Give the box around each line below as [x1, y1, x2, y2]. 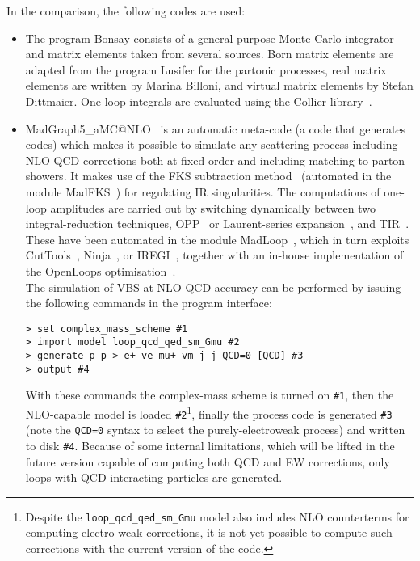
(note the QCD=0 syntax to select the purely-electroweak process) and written [25, 421, 405, 438]
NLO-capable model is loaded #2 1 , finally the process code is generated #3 [25, 403, 393, 422]
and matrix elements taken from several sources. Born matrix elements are [25, 45, 394, 62]
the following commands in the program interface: [25, 294, 272, 311]
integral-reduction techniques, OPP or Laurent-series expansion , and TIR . [25, 215, 409, 232]
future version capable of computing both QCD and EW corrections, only [25, 453, 390, 470]
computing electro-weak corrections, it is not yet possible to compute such [25, 524, 393, 541]
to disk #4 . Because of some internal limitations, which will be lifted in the [25, 437, 395, 453]
